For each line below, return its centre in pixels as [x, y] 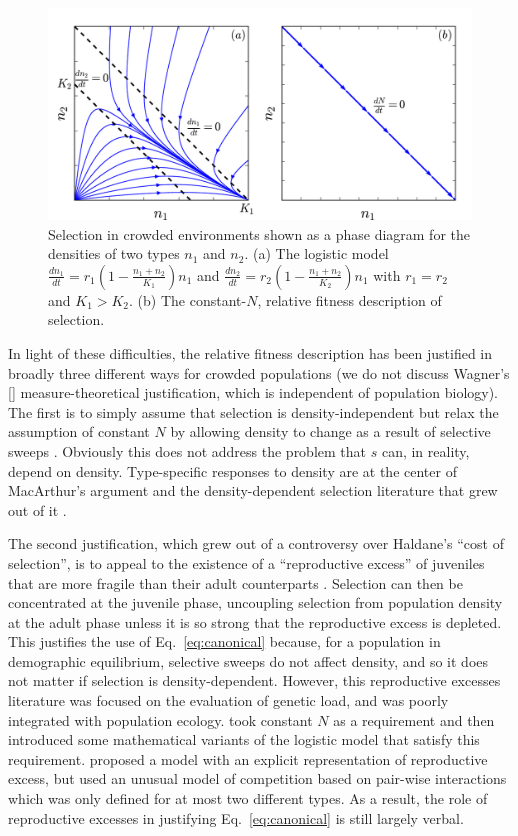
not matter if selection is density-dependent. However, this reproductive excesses [254, 680]
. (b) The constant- [188, 299]
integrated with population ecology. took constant [160, 719]
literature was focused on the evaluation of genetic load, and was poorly [228, 700]
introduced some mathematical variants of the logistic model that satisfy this [244, 739]
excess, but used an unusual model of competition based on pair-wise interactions [257, 778]
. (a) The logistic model [316, 253]
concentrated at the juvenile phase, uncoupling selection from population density [255, 602]
